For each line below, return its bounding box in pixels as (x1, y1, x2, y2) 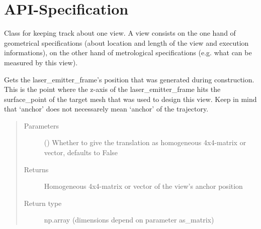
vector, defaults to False (44, 147, 118, 158)
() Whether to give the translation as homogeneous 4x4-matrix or (44, 137, 246, 148)
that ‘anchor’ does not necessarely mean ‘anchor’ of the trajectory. (4, 103, 209, 114)
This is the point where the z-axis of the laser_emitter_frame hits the (4, 84, 221, 94)
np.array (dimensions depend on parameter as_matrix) (44, 214, 214, 225)
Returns (24, 164, 49, 174)
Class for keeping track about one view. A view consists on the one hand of (4, 28, 236, 38)
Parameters (24, 120, 59, 131)
